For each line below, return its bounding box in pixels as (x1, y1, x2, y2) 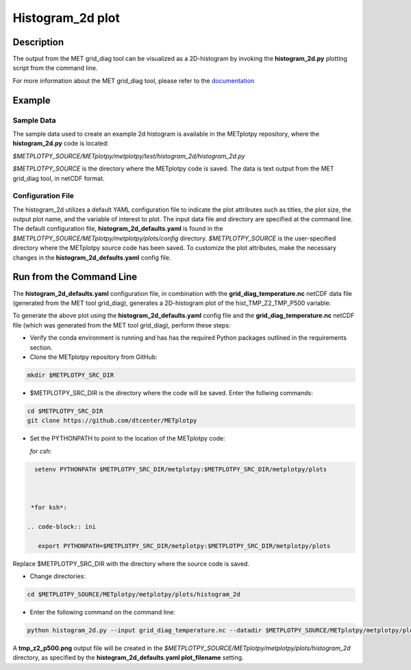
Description (12, 36, 64, 48)
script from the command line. (12, 64, 98, 72)
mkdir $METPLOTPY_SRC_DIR (27, 371, 114, 379)
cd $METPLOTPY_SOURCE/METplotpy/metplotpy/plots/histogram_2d (27, 591, 240, 599)
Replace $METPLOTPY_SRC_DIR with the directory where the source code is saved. (12, 559, 250, 568)
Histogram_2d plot (12, 10, 120, 25)
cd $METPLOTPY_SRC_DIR (27, 407, 103, 414)
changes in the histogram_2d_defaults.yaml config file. (12, 253, 171, 262)
